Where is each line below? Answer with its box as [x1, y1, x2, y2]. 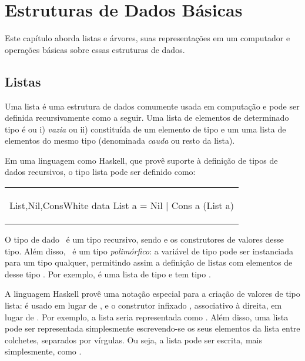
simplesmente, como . [5, 345, 82, 357]
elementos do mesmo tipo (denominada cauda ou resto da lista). [5, 134, 235, 147]
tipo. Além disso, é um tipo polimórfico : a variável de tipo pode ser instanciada [5, 244, 294, 257]
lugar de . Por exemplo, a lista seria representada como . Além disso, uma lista [5, 310, 289, 323]
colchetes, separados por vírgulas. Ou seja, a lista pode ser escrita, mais [5, 333, 262, 346]
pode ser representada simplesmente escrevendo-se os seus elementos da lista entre [5, 322, 300, 334]
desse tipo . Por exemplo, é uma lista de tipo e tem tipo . [5, 267, 211, 280]
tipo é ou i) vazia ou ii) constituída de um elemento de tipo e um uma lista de [5, 122, 286, 135]
